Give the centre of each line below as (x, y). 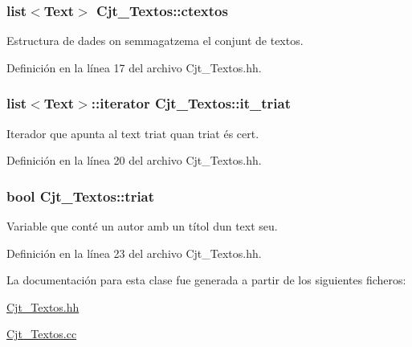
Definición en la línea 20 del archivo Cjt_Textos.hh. (134, 160)
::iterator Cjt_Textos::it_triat (191, 103)
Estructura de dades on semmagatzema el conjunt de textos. (155, 41)
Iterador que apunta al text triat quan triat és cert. (133, 133)
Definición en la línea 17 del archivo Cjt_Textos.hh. (134, 67)
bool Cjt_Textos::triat (81, 196)
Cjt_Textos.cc (42, 334)
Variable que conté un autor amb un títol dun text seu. (142, 226)
